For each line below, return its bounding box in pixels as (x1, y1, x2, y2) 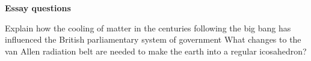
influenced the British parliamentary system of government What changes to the (5, 33, 301, 46)
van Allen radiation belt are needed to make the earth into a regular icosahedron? (5, 44, 307, 57)
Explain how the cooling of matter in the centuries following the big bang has (5, 21, 291, 34)
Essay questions (5, 2, 71, 14)
